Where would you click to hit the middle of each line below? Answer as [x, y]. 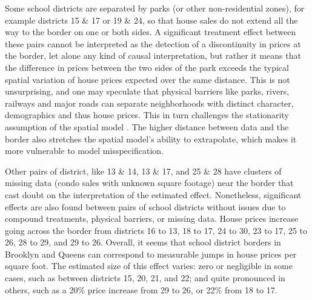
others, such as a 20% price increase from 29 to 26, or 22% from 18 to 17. [141, 289]
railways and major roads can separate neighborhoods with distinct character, [149, 103]
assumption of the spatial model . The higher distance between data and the [147, 126]
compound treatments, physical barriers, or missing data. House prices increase [152, 218]
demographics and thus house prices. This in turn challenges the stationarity [147, 115]
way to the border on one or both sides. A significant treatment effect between [151, 32]
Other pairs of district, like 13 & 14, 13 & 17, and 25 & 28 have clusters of [143, 171]
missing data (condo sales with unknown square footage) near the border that [149, 183]
